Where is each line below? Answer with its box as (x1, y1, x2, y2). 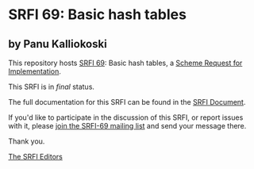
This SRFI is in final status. (8, 82, 95, 91)
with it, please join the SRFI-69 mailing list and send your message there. (8, 121, 247, 130)
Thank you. (8, 136, 45, 146)
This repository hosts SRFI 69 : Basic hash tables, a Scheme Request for (8, 58, 243, 67)
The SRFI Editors (8, 152, 63, 161)
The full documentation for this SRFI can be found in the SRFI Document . (8, 98, 246, 106)
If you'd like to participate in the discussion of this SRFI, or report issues (8, 113, 244, 122)
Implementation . (8, 67, 62, 76)
